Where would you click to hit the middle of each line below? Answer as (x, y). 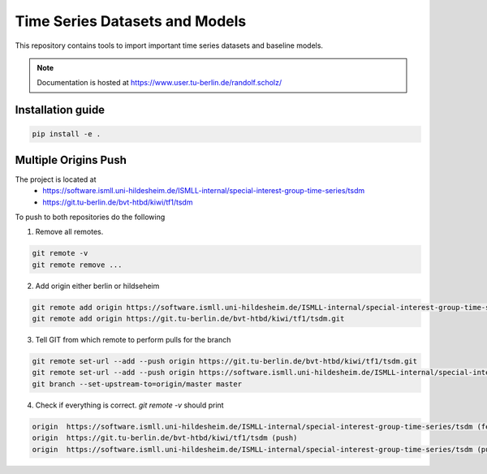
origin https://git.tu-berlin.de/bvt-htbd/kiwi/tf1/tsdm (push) (165, 438)
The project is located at (56, 179)
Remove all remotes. (69, 232)
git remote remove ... (77, 265)
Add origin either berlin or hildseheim (97, 286)
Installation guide (60, 110)
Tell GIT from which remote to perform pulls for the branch (133, 340)
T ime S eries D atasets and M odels (131, 21)
